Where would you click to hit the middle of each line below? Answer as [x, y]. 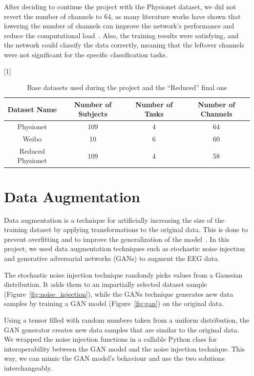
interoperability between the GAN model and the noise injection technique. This [125, 348]
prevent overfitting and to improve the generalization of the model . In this [117, 239]
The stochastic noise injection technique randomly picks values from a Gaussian [123, 274]
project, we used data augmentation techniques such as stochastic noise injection [125, 248]
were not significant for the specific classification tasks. [86, 54]
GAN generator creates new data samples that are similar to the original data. [122, 329]
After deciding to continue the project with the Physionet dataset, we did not [120, 6]
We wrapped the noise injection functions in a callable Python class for [110, 339]
